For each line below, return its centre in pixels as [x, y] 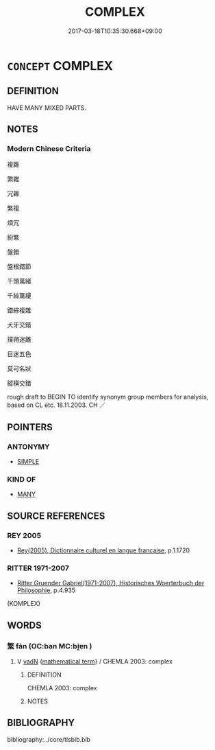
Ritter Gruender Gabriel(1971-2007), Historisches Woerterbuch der [111, 583]
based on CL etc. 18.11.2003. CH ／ [56, 405]
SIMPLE [28, 462]
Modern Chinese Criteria [49, 149]
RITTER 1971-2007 [38, 568]
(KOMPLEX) [24, 604]
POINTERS [30, 427]
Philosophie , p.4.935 [46, 590]
